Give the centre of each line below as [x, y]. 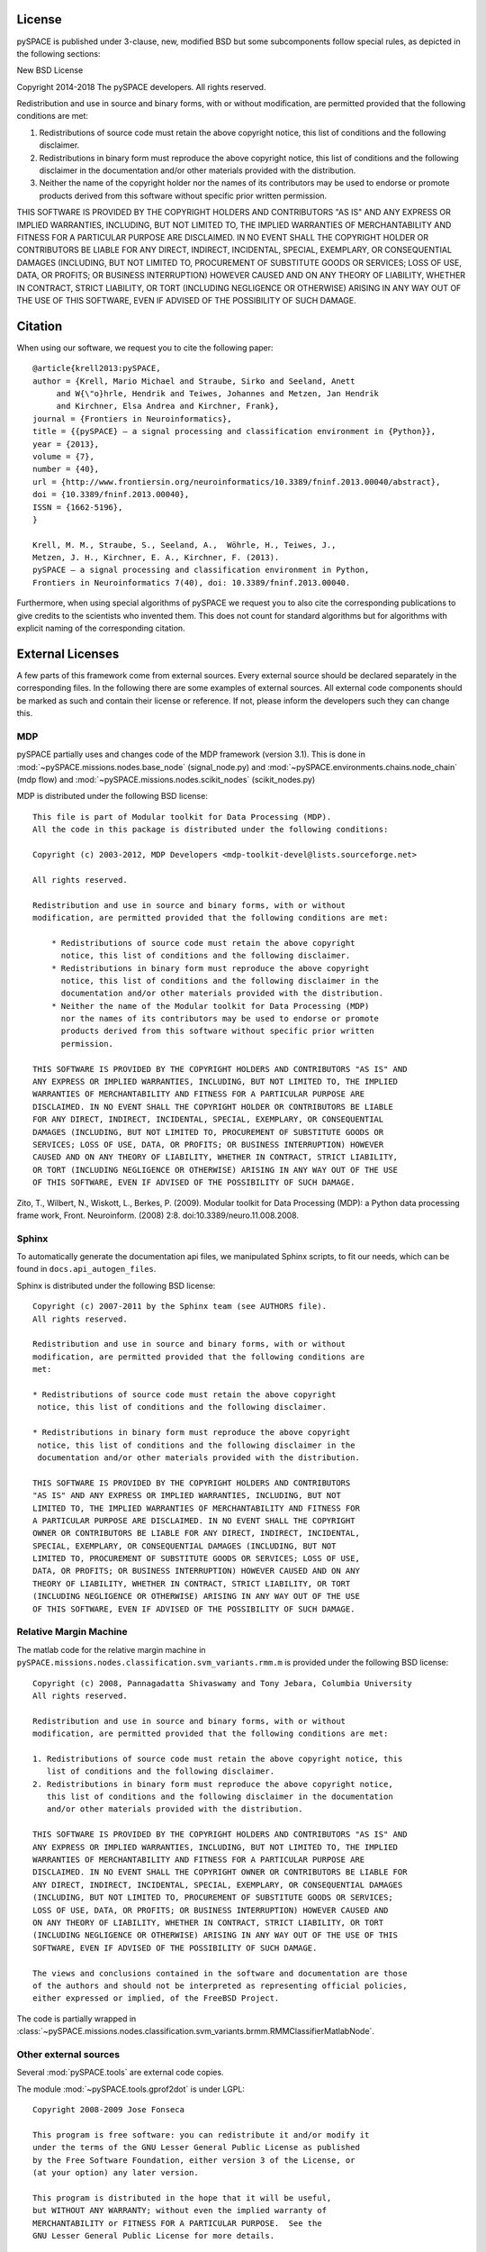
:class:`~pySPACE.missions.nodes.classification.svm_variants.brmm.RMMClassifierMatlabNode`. [196, 2031]
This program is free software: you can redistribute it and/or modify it [201, 2134]
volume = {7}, [63, 456]
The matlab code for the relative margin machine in [111, 1649]
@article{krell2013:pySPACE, [97, 368]
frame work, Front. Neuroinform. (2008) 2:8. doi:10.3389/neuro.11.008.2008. [157, 1215]
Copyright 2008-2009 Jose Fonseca [108, 2110]
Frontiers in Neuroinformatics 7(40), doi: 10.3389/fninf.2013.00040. [192, 582]
